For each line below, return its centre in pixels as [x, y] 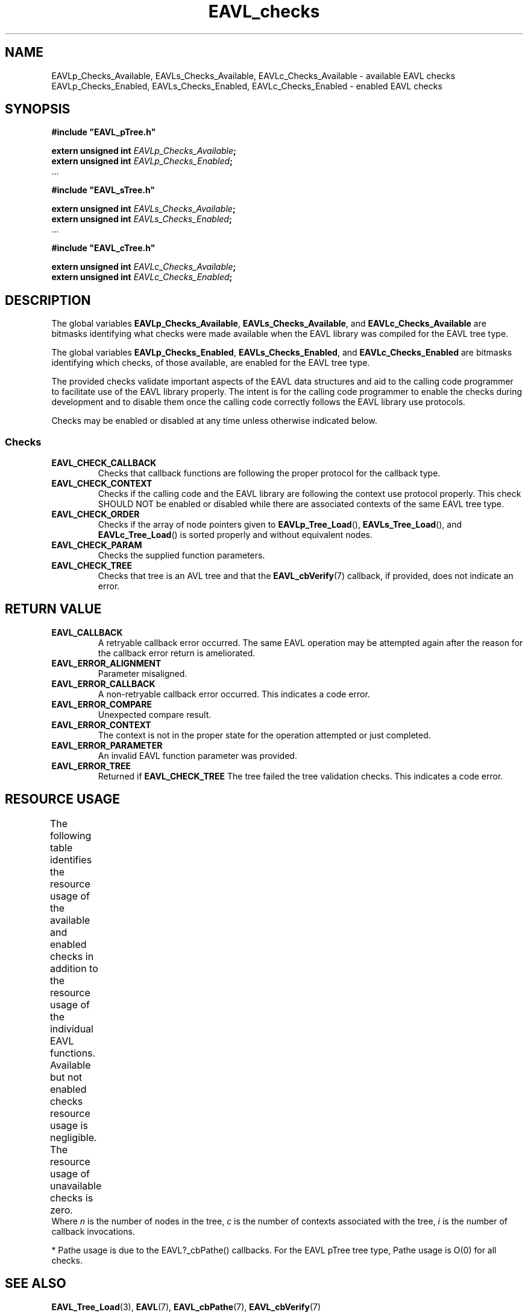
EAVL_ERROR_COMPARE [102, 704]
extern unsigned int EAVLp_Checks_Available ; [144, 151]
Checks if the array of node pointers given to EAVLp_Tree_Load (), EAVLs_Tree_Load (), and [280, 525]
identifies [71, 859]
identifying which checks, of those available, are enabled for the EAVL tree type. [211, 363]
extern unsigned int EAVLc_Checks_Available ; [144, 267]
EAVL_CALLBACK [87, 632]
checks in [72, 956]
